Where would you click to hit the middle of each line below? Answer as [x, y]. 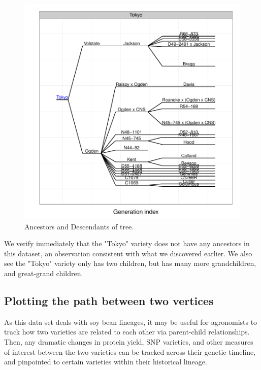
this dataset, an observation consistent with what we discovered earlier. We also [128, 253]
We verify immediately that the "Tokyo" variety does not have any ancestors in [127, 243]
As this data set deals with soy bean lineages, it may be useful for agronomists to [131, 322]
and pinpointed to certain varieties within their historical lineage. [106, 362]
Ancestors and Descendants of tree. [79, 226]
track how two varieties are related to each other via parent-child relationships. [127, 332]
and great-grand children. [44, 273]
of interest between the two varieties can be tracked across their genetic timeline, [130, 351]
